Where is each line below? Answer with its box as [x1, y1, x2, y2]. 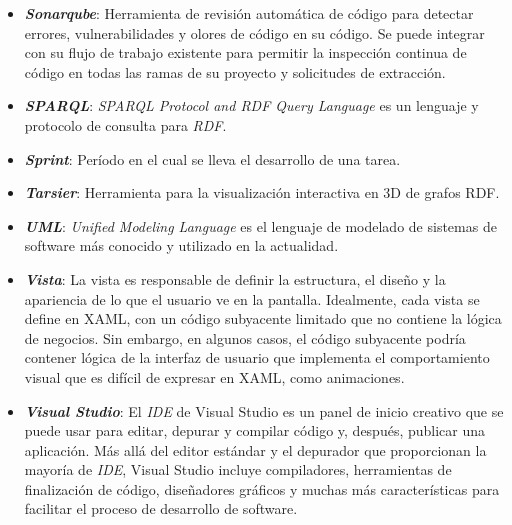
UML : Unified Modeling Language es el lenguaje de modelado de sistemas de [24, 215, 497, 236]
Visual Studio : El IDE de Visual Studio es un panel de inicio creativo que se [24, 400, 504, 421]
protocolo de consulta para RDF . [24, 114, 227, 135]
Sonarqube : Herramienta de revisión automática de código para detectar [24, 3, 474, 23]
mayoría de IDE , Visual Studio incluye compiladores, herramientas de [24, 459, 452, 480]
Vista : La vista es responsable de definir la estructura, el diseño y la [24, 268, 446, 289]
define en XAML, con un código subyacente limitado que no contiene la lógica [24, 308, 502, 329]
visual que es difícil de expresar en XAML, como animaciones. [24, 366, 405, 387]
